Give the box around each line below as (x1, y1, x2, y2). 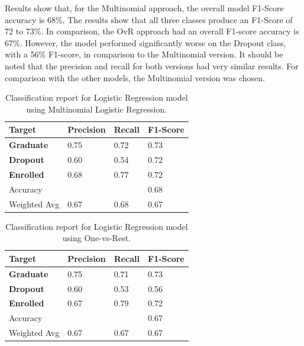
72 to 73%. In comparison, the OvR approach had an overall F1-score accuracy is (5, 25, 299, 37)
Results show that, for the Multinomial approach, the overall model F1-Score (5, 2, 284, 14)
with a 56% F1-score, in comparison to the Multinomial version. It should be (5, 48, 283, 60)
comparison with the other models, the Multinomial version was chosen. (5, 71, 265, 84)
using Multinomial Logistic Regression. (26, 102, 167, 115)
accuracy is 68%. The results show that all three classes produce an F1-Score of (5, 13, 293, 25)
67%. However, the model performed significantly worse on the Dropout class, (5, 36, 286, 49)
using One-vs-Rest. (62, 232, 131, 244)
